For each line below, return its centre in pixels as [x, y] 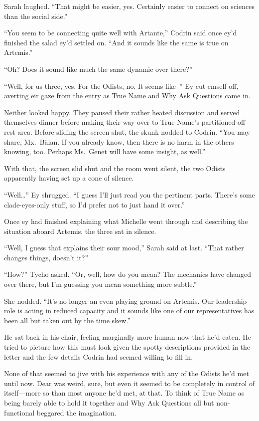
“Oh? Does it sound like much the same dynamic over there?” [98, 69]
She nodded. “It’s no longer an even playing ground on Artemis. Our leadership [126, 301]
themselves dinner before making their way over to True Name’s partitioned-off [125, 122]
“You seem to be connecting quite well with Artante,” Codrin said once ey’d [121, 33]
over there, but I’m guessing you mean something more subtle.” [100, 284]
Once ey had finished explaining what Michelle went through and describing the [126, 221]
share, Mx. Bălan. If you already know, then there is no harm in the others [119, 141]
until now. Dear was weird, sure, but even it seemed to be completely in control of [129, 383]
